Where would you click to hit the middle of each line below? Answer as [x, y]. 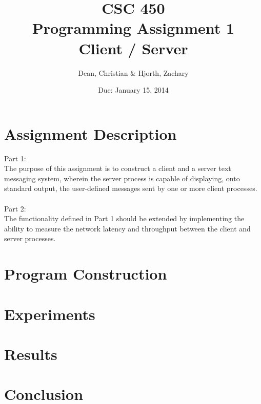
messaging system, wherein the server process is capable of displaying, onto [122, 178]
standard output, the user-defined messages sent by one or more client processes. [131, 188]
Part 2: [15, 208]
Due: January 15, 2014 [133, 90]
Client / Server [133, 48]
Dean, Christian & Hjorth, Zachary [133, 72]
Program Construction [86, 274]
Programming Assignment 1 [133, 28]
